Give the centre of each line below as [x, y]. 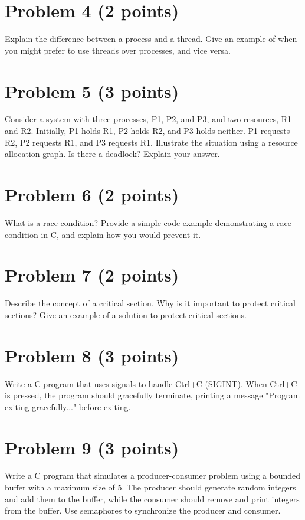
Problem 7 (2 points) [92, 275]
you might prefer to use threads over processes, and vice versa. [118, 50]
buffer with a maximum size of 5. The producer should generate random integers [150, 487]
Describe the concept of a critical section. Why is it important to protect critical [150, 303]
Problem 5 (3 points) [92, 91]
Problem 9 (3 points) [92, 447]
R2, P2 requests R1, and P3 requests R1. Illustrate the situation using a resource [151, 142]
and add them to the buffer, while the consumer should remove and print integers [152, 498]
